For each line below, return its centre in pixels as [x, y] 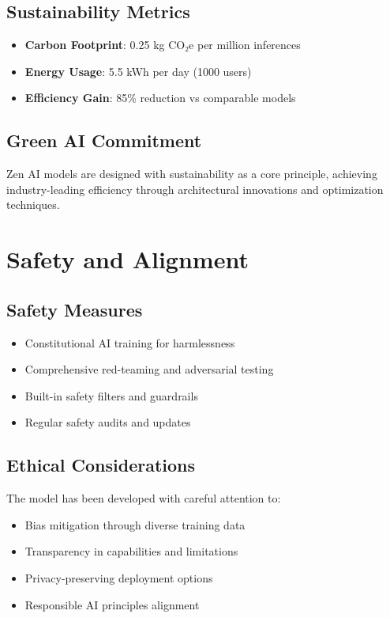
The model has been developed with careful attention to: [144, 498]
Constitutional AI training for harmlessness [130, 342]
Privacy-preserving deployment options [119, 577]
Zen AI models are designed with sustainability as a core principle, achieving [192, 174]
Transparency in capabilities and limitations [131, 551]
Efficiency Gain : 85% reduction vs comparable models [160, 98]
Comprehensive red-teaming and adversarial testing [149, 369]
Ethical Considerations [101, 465]
